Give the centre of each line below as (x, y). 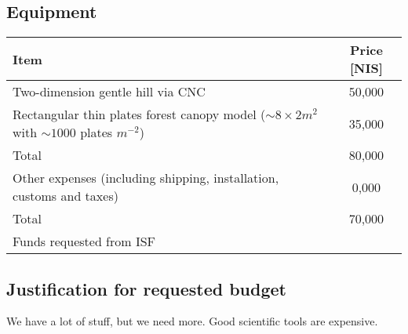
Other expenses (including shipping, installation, (146, 178)
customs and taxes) (66, 196)
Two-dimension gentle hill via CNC (109, 92)
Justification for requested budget (146, 288)
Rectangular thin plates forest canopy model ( (139, 114)
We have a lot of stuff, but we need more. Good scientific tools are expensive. (192, 321)
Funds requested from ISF (84, 241)
